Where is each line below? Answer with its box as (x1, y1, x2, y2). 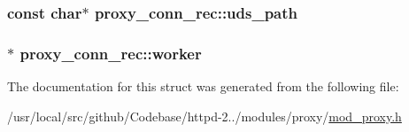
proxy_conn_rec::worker (19, 42, 202, 64)
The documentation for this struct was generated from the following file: (7, 77, 399, 96)
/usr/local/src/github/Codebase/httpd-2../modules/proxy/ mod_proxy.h (7, 106, 402, 125)
